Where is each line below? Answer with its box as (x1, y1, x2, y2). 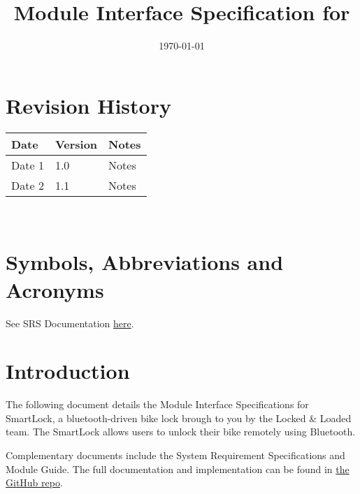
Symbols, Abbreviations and (6, 248, 284, 276)
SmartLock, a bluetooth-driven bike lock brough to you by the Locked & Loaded (6, 410, 352, 425)
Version (55, 135, 98, 152)
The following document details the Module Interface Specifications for (6, 397, 309, 412)
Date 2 (11, 177, 44, 193)
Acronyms (6, 275, 104, 304)
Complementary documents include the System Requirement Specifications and (6, 448, 345, 463)
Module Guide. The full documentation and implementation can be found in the (6, 461, 350, 476)
